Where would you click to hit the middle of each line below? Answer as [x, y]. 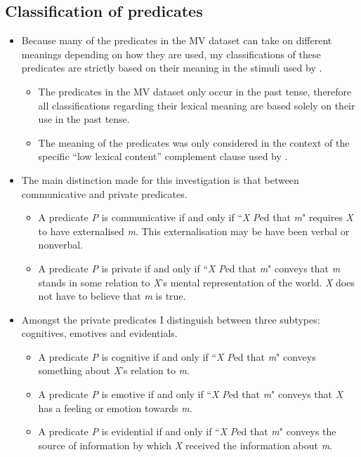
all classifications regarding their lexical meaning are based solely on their [197, 105]
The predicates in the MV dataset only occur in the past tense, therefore [195, 91]
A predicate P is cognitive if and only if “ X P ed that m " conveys [177, 356]
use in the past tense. [84, 119]
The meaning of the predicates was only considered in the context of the [194, 142]
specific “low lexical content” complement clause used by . [163, 156]
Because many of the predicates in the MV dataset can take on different [177, 40]
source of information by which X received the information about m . [185, 445]
